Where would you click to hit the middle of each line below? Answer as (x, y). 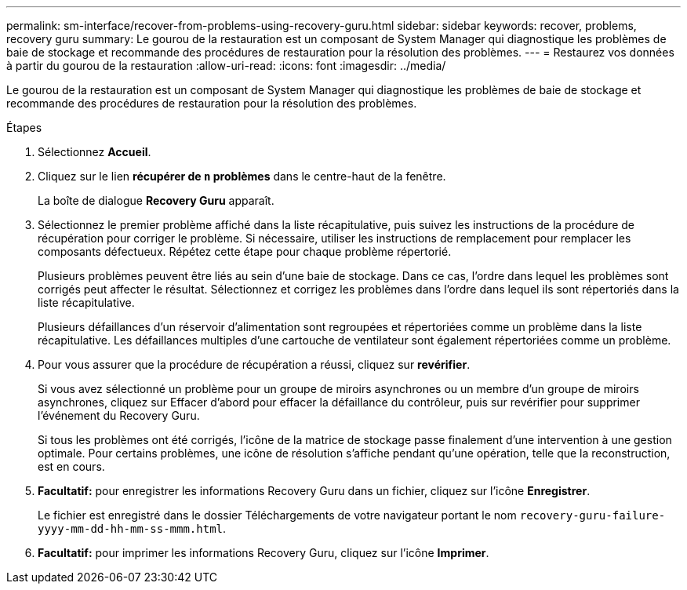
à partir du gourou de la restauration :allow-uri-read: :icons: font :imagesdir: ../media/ (226, 66)
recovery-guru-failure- (592, 515)
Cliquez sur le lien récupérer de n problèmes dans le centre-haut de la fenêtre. (242, 176)
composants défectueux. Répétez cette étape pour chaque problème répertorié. (245, 251)
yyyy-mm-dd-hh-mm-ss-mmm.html (131, 529)
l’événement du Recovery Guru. (119, 415)
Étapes (24, 127)
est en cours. (71, 466)
